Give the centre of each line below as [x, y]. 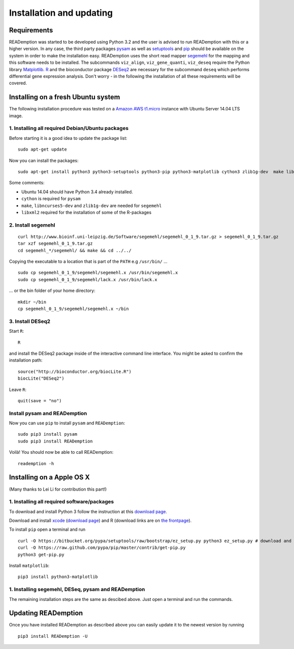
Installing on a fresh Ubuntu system [64, 97]
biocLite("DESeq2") [41, 378]
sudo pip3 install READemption [55, 441]
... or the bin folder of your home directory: [52, 291]
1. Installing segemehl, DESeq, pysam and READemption [77, 590]
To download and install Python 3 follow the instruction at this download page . [88, 511]
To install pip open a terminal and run [47, 529]
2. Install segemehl [32, 225]
